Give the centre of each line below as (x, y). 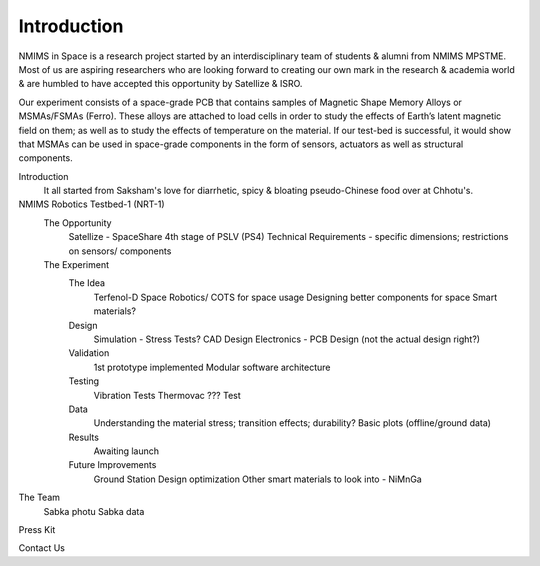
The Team (39, 497)
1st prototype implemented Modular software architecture (212, 367)
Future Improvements (112, 465)
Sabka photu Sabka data (94, 511)
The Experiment (76, 265)
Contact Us (41, 548)
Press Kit (37, 530)
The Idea (86, 283)
